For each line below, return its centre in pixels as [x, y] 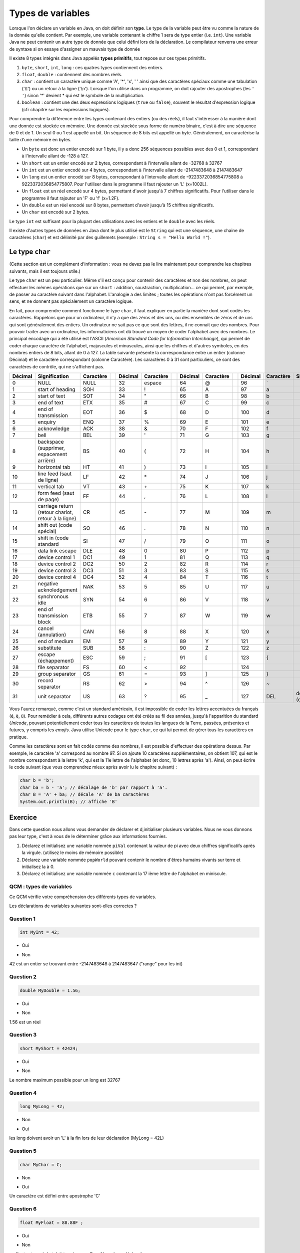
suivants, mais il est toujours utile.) [45, 271]
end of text [50, 402]
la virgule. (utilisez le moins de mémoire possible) [72, 853]
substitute [49, 648]
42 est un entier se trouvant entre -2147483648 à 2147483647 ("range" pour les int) [96, 964]
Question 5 [23, 1151]
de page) [48, 500]
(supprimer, [51, 448]
